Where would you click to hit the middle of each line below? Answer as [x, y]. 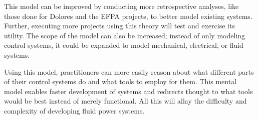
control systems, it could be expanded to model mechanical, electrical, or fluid [124, 45]
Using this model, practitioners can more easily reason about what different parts [129, 71]
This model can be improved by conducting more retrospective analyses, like [121, 6]
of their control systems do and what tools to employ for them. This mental [120, 81]
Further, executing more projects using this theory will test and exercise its [119, 26]
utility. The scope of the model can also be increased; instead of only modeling [125, 35]
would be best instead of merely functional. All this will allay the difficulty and [125, 101]
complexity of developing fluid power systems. [74, 110]
